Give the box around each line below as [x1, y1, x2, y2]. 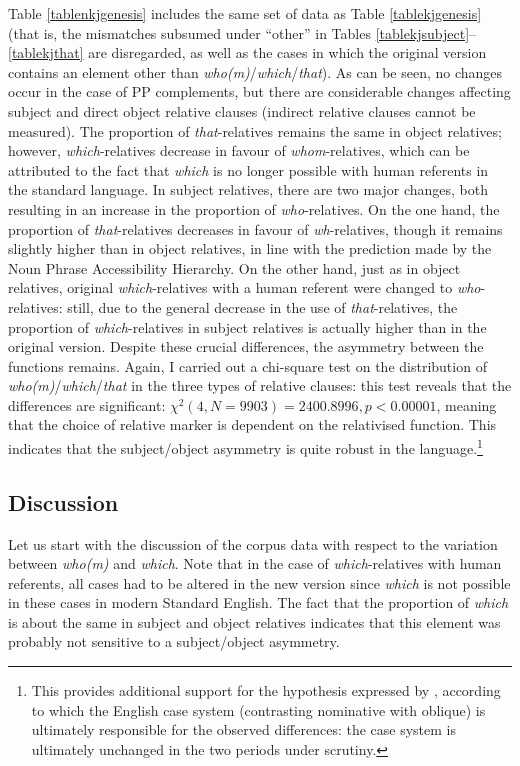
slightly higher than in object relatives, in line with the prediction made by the [8, 238, 492, 259]
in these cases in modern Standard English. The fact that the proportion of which [8, 592, 509, 613]
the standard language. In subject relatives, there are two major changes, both [8, 179, 489, 200]
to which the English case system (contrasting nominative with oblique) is [31, 699, 486, 720]
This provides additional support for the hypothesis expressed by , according [31, 680, 501, 701]
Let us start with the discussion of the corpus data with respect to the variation [8, 533, 498, 554]
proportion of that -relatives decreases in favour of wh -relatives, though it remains [8, 218, 503, 239]
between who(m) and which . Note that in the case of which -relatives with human [8, 553, 502, 574]
